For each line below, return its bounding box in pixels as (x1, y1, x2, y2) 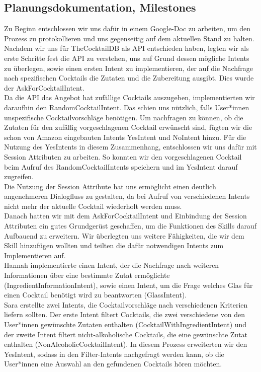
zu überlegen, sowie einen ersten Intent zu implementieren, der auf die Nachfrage (4, 62, 253, 73)
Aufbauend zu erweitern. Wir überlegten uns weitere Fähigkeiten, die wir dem (4, 230, 244, 241)
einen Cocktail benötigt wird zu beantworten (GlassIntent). (4, 289, 187, 300)
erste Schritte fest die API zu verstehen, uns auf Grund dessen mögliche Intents (4, 52, 249, 63)
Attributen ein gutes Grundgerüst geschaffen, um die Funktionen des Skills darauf (4, 220, 257, 231)
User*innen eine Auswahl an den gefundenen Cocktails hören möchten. (4, 358, 222, 369)
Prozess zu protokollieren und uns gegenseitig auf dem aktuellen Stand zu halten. (4, 33, 254, 43)
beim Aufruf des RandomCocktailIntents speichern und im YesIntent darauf (4, 161, 238, 172)
